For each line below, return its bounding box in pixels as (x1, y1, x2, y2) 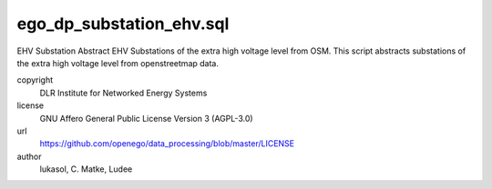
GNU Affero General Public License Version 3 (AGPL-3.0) (39, 113, 254, 124)
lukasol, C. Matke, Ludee (39, 164, 133, 174)
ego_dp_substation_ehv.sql (16, 14, 230, 34)
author (16, 151, 42, 162)
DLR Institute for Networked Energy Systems (39, 87, 208, 98)
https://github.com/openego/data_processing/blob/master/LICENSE (39, 138, 295, 149)
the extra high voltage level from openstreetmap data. (16, 57, 219, 68)
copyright (16, 75, 54, 85)
